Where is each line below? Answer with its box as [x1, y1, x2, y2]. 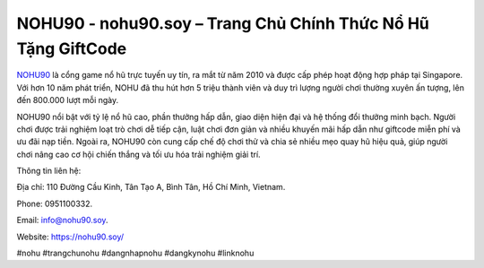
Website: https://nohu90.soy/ [16, 231, 125, 242]
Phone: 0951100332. [16, 198, 93, 209]
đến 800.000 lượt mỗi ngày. [16, 95, 119, 106]
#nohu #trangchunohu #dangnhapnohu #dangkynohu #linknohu [16, 247, 255, 259]
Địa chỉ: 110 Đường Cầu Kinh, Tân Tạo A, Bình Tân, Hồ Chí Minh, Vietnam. [16, 182, 286, 193]
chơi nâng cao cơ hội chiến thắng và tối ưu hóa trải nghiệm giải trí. [16, 149, 261, 160]
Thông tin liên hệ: [16, 166, 82, 177]
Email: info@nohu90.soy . [16, 215, 108, 226]
